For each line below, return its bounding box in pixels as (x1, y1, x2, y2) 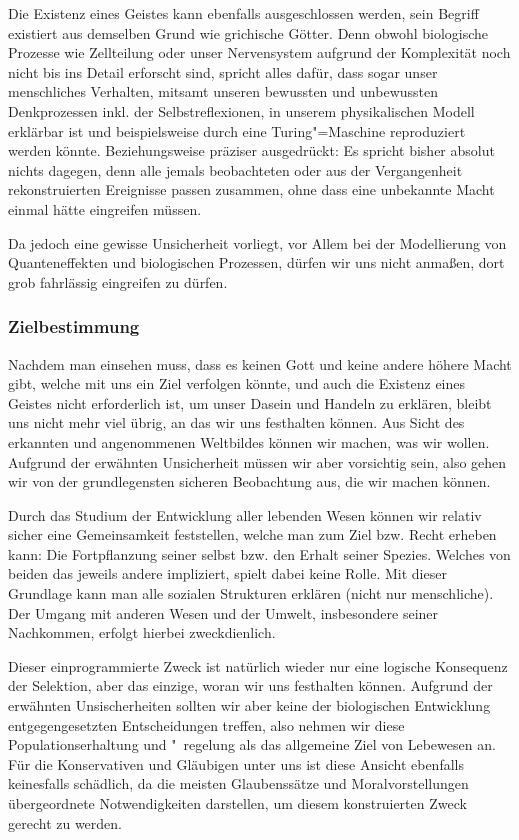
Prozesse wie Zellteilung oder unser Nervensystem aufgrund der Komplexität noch (8, 42, 511, 63)
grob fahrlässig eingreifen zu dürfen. (8, 271, 228, 292)
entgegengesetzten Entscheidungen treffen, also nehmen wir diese (8, 714, 405, 735)
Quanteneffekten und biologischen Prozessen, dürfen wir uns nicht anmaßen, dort (8, 252, 505, 273)
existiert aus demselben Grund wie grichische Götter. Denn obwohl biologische (8, 22, 489, 43)
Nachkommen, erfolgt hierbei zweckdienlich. (8, 622, 276, 643)
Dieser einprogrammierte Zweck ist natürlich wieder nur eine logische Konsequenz (8, 655, 508, 676)
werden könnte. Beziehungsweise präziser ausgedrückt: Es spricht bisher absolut (8, 140, 495, 161)
